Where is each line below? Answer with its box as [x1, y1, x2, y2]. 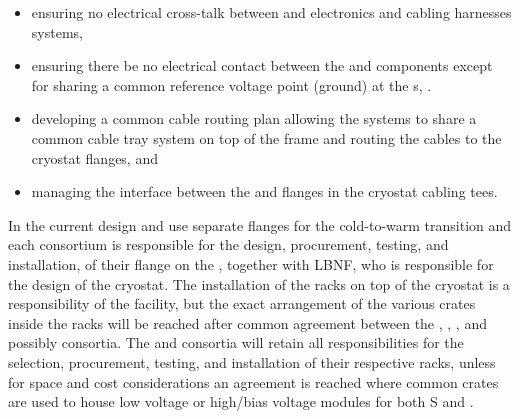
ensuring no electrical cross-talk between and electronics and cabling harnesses [31, 2, 512, 22]
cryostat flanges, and [31, 147, 158, 168]
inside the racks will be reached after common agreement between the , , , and [8, 312, 487, 333]
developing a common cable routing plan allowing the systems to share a [31, 108, 477, 129]
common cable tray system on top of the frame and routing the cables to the [31, 127, 502, 148]
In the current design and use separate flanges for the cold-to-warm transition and [8, 214, 512, 235]
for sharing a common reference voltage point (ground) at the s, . [31, 74, 432, 95]
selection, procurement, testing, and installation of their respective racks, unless [8, 351, 496, 372]
